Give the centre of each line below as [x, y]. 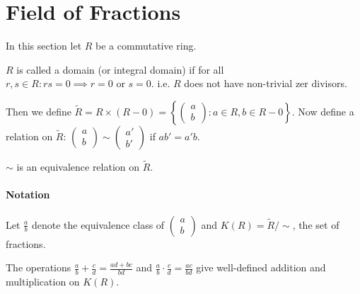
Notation [28, 194]
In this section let [44, 46]
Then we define [39, 111]
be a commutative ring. [146, 46]
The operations [39, 267]
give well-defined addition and [261, 267]
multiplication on [43, 281]
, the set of [316, 224]
